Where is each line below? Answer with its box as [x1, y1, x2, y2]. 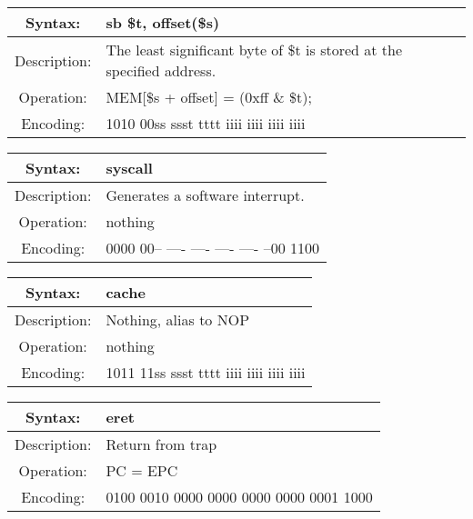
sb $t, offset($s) [106, 12, 220, 33]
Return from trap [106, 434, 217, 454]
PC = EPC [106, 460, 178, 481]
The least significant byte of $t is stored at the [106, 39, 403, 60]
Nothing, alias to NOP [106, 309, 250, 330]
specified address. [106, 60, 216, 81]
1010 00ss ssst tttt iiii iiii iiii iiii [106, 113, 306, 134]
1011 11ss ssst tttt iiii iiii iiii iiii [106, 362, 306, 383]
